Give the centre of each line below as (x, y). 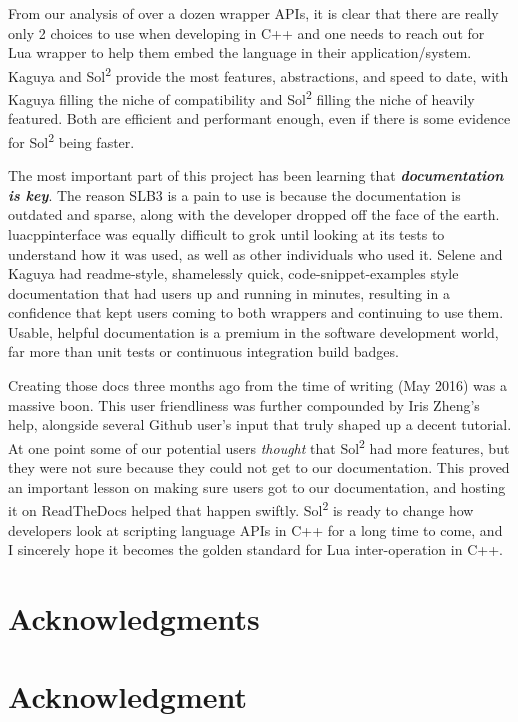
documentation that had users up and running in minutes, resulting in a (229, 292)
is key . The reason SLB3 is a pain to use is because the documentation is (234, 194)
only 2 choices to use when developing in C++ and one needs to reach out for (246, 32)
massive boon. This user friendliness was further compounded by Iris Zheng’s (244, 404)
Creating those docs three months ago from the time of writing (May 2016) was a (257, 385)
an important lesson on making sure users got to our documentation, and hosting (257, 486)
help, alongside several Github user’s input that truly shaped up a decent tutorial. (260, 424)
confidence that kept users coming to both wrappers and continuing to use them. (256, 312)
